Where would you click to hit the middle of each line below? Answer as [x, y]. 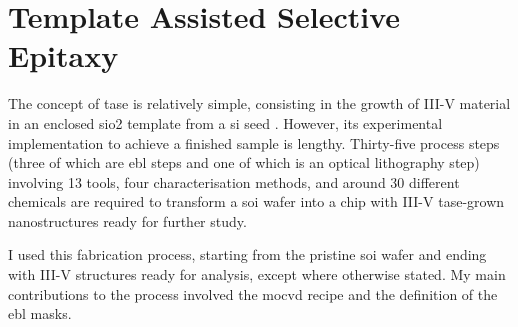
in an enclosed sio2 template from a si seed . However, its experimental [225, 122]
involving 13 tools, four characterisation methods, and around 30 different [234, 181]
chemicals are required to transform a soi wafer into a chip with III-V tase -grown [256, 201]
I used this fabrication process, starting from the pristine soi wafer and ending [247, 254]
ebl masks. [40, 313]
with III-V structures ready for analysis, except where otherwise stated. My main [257, 274]
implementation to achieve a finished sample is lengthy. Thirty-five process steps [254, 142]
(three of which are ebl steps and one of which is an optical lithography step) [244, 162]
